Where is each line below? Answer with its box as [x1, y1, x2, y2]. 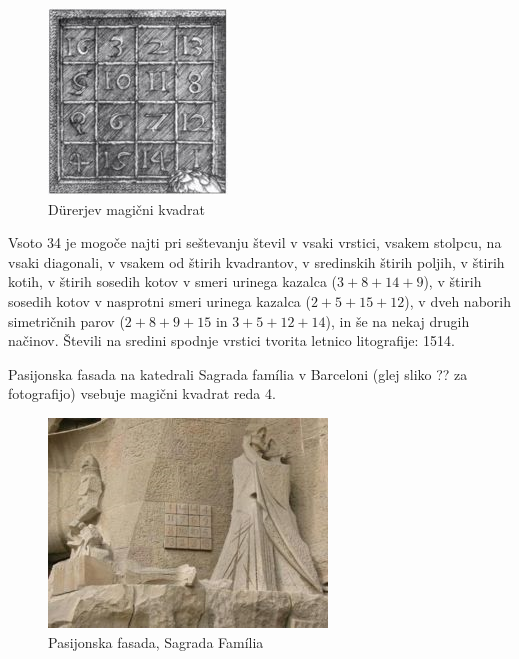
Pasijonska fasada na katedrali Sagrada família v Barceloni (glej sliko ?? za [8, 363, 468, 384]
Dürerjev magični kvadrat [48, 198, 206, 219]
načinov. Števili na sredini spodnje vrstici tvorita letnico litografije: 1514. [8, 330, 455, 351]
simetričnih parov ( [8, 310, 125, 331]
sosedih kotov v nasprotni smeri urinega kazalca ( [8, 290, 311, 311]
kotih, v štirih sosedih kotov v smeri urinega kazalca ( [8, 271, 338, 292]
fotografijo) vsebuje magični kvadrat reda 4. [8, 383, 276, 404]
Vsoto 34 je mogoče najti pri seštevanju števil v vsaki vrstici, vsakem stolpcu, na [8, 232, 502, 253]
